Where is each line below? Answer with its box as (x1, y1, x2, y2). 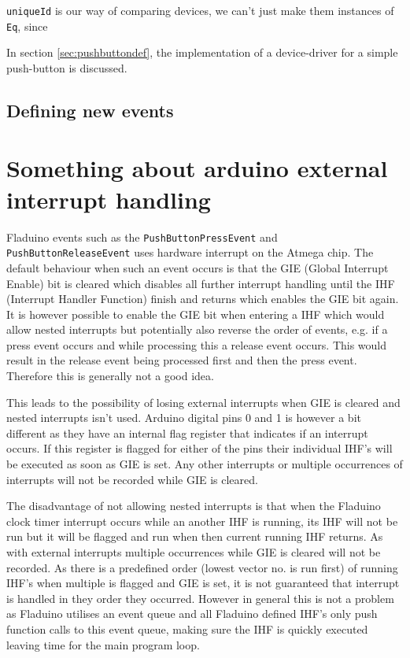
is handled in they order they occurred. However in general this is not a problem (6, 590, 394, 606)
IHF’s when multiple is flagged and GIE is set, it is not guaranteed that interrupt (6, 575, 400, 591)
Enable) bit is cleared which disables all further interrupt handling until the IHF (6, 275, 395, 291)
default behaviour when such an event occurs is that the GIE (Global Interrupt (6, 259, 389, 275)
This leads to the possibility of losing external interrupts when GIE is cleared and (6, 394, 401, 410)
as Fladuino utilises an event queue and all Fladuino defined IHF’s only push (6, 605, 378, 622)
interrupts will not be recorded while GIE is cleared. (6, 471, 258, 487)
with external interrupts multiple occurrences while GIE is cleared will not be (6, 544, 381, 560)
